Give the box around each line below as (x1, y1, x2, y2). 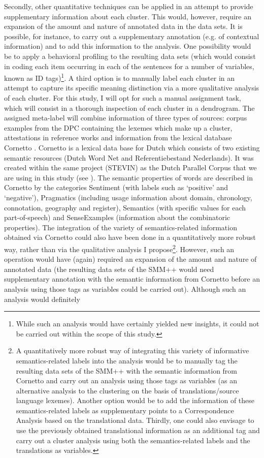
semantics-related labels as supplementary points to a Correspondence (16, 405, 234, 415)
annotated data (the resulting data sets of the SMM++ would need (4, 263, 214, 274)
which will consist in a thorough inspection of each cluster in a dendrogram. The (4, 102, 255, 113)
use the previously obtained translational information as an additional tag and (16, 425, 260, 436)
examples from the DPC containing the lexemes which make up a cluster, (4, 122, 233, 133)
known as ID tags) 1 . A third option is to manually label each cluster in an (4, 71, 235, 83)
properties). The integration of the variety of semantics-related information (4, 222, 237, 232)
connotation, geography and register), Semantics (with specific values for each (4, 202, 246, 212)
